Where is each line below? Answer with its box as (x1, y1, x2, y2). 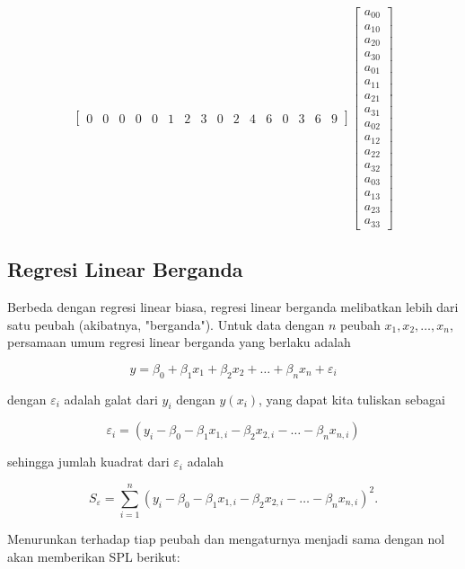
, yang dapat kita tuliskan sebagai (259, 389, 445, 408)
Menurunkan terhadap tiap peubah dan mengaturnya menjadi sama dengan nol (7, 529, 445, 548)
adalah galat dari (64, 389, 158, 408)
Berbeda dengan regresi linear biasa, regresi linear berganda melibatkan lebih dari (7, 297, 459, 316)
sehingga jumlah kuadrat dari (7, 452, 170, 471)
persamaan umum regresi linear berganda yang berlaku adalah (7, 333, 351, 351)
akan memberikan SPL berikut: (7, 547, 180, 565)
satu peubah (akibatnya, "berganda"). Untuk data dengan (7, 315, 325, 333)
